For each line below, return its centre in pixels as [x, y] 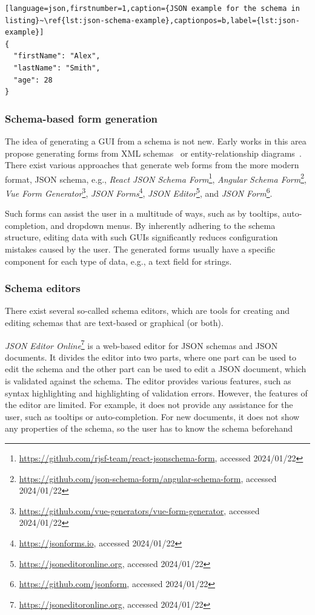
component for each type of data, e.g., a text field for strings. [118, 261]
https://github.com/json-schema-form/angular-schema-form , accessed [148, 478]
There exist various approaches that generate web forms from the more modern [152, 165]
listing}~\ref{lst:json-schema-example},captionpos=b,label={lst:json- [152, 20]
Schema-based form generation [81, 118]
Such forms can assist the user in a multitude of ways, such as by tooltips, [142, 213]
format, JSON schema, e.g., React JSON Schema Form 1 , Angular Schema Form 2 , [156, 178]
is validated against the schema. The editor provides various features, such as [148, 381]
